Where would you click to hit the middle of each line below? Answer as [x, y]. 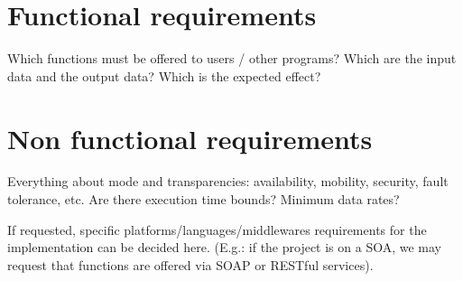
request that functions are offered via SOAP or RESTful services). [190, 264]
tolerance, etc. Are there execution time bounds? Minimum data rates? [204, 199]
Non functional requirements [190, 138]
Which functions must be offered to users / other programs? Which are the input [232, 58]
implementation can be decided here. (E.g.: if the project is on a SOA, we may [224, 247]
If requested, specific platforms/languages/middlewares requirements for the [217, 229]
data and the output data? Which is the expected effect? [164, 75]
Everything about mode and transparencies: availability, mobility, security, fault [228, 181]
